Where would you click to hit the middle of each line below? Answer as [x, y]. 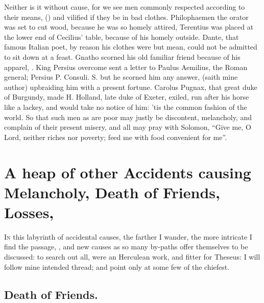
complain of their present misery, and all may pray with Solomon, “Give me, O [128, 127]
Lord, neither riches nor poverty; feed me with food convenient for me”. [116, 137]
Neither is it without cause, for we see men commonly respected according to [125, 7]
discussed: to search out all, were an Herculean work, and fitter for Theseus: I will [132, 257]
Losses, [29, 212]
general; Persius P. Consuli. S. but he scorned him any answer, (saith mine [121, 77]
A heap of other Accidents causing [128, 172]
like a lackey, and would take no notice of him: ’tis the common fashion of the [126, 107]
